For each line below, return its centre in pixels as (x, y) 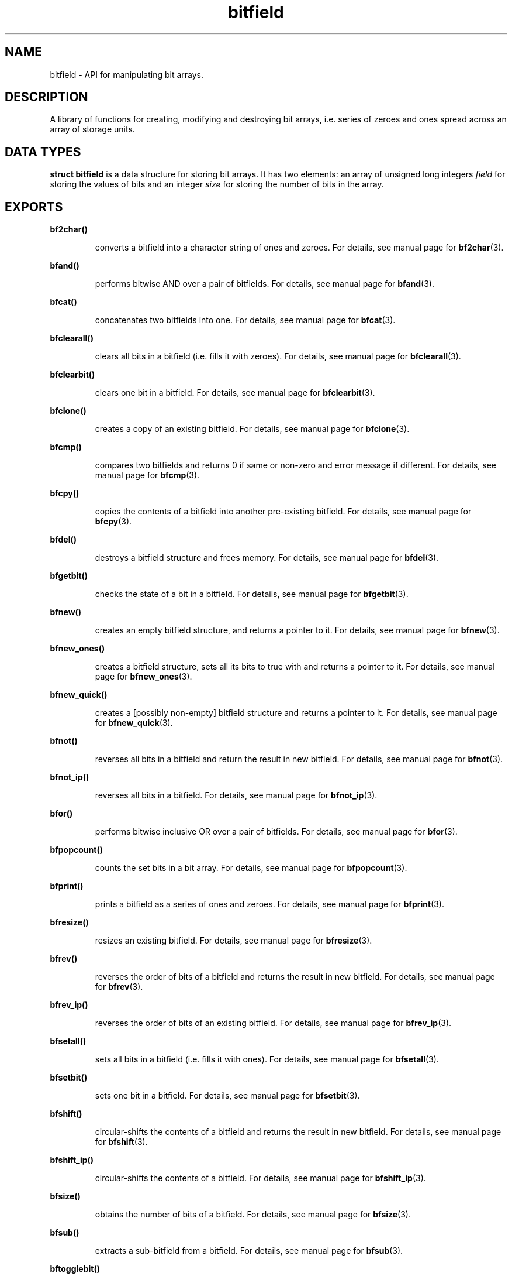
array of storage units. (92, 129)
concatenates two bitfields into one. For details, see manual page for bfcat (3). (245, 320)
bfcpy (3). (113, 522)
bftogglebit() (75, 1269)
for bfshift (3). (121, 1142)
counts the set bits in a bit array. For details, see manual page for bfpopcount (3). (251, 868)
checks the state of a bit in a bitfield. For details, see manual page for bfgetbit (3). (252, 594)
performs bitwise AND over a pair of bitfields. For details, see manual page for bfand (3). (264, 284)
